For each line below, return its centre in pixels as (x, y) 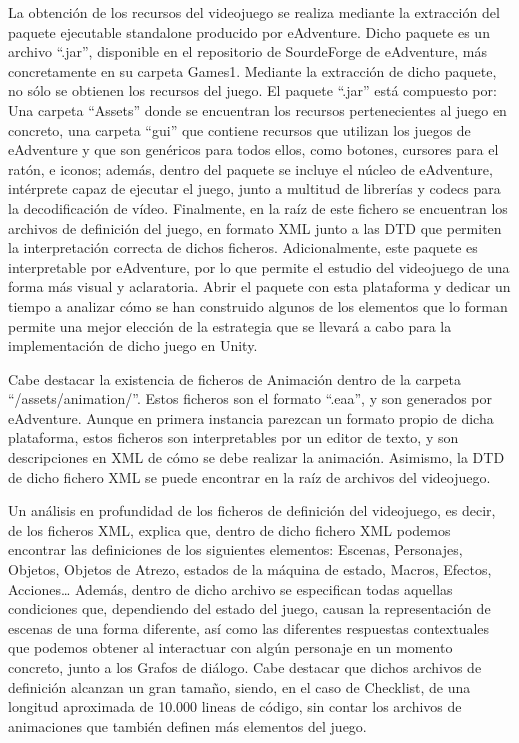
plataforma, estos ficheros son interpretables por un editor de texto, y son (233, 437)
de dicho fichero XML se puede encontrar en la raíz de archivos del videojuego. (249, 476)
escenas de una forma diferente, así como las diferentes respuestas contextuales (249, 627)
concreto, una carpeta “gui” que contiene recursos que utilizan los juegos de (239, 129)
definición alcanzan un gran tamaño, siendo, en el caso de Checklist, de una (239, 686)
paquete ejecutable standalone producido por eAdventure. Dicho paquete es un (249, 31)
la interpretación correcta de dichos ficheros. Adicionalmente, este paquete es (243, 247)
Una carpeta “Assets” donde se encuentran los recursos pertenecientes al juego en (257, 109)
